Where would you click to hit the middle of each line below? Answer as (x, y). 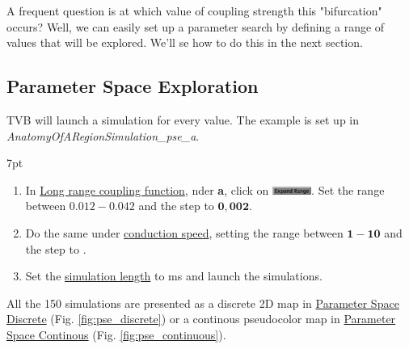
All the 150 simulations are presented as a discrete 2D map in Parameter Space (203, 303)
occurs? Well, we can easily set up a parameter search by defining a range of (196, 26)
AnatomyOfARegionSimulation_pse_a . (103, 135)
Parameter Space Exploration (133, 86)
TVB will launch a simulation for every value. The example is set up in (183, 119)
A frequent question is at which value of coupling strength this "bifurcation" (194, 11)
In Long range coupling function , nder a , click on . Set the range (205, 189)
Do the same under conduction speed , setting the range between (184, 232)
